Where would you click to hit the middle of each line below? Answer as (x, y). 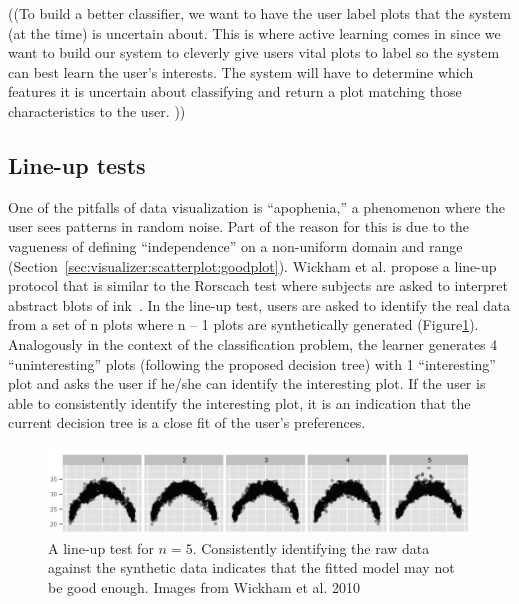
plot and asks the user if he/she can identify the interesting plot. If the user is (247, 383)
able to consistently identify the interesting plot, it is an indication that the (239, 402)
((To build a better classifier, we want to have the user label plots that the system (259, 13)
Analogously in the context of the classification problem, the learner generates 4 (253, 343)
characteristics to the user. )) (97, 110)
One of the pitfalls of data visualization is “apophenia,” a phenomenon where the (256, 206)
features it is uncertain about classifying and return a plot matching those (235, 91)
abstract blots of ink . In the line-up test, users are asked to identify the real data (259, 304)
